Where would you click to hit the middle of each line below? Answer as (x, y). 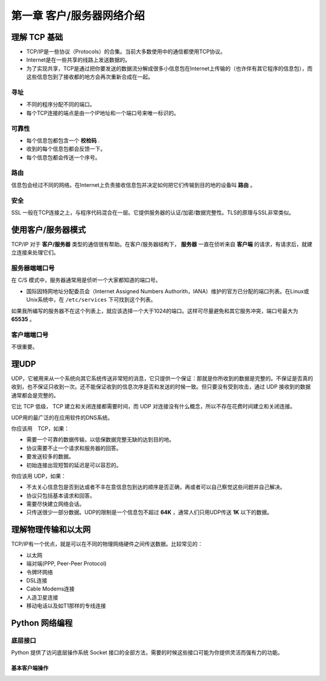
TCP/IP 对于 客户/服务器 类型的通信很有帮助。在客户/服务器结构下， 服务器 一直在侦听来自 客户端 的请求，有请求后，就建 (162, 244)
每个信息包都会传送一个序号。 (63, 157)
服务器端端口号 (33, 268)
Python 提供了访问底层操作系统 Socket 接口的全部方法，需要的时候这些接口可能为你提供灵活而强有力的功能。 (147, 653)
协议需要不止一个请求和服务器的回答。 (74, 448)
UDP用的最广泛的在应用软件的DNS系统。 (62, 417)
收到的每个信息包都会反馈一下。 (66, 149)
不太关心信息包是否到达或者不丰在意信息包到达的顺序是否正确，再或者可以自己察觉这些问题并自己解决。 (156, 487)
